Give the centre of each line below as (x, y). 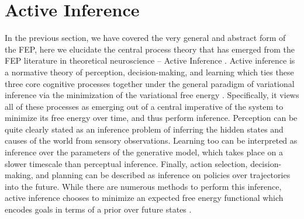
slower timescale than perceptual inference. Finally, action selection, (126, 163)
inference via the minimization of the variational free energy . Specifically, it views (152, 95)
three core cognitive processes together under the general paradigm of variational (150, 83)
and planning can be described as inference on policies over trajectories (163, 175)
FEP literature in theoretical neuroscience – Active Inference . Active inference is (150, 60)
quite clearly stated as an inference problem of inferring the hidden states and (144, 129)
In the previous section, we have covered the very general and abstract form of (145, 38)
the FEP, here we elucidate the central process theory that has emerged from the (150, 49)
